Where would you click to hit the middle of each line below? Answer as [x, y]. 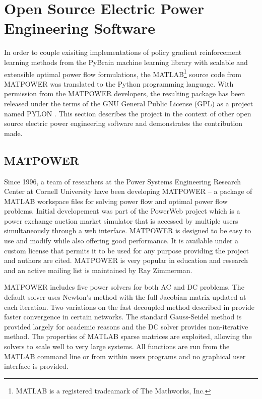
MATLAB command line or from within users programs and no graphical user [125, 356]
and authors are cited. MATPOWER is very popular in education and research [126, 260]
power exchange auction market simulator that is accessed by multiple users [121, 220]
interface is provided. [36, 366]
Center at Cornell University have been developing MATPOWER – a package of [128, 191]
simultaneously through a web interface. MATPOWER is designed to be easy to [128, 230]
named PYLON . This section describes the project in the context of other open [128, 113]
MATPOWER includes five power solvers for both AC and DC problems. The [124, 287]
